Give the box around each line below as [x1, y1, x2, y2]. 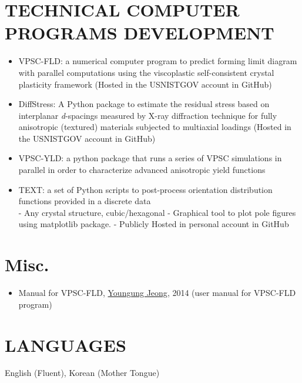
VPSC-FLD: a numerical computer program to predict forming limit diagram [18, 55, 297, 67]
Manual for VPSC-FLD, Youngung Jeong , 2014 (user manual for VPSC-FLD [18, 287, 296, 299]
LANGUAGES [5, 332, 126, 357]
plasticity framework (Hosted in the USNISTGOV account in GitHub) [18, 78, 272, 90]
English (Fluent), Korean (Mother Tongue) [5, 367, 160, 379]
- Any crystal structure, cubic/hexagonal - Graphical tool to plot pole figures [18, 206, 296, 218]
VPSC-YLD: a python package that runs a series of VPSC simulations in [18, 152, 282, 164]
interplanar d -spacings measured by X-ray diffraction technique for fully [18, 109, 277, 121]
